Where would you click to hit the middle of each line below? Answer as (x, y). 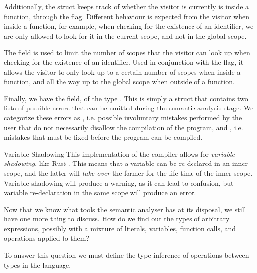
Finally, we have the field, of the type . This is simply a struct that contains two (126, 98)
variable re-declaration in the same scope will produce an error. (100, 192)
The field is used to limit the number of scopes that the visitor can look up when (127, 52)
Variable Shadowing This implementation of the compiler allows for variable (119, 153)
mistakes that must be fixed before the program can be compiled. (103, 137)
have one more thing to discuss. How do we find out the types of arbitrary (117, 219)
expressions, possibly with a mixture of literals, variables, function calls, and (120, 228)
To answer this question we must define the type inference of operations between (127, 255)
